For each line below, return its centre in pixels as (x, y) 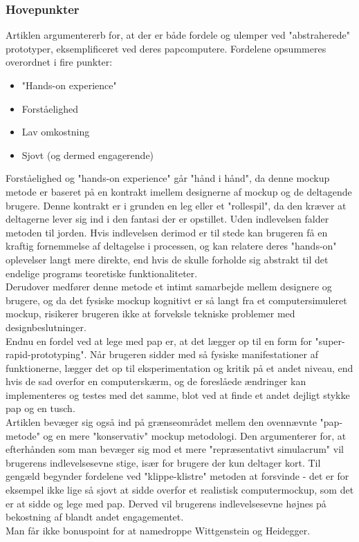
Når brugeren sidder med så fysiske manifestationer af (204, 354)
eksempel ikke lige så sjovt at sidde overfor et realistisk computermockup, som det (180, 490)
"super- (330, 340)
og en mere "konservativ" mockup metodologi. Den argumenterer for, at (195, 435)
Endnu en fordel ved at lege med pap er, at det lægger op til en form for (159, 340)
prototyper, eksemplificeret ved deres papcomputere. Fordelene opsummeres (166, 48)
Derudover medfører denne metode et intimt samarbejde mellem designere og (169, 287)
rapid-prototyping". (46, 354)
